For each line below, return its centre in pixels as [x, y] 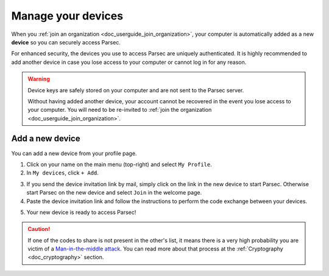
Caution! [39, 229]
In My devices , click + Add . [62, 173]
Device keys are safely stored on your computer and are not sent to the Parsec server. [136, 90]
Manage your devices [67, 16]
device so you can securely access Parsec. [66, 42]
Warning [39, 79]
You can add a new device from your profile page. [74, 153]
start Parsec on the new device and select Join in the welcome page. [114, 193]
